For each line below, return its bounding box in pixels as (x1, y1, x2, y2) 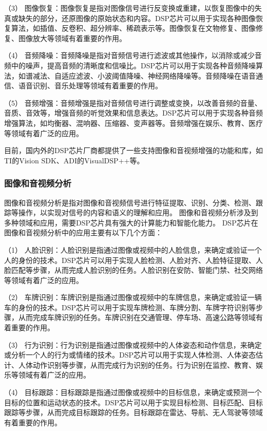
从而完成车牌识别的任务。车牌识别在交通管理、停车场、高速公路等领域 (18, 312, 256, 323)
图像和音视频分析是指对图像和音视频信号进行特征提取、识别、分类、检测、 (4, 197, 256, 208)
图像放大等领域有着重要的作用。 (18, 32, 126, 43)
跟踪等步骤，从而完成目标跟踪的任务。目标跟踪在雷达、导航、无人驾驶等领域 (4, 407, 263, 418)
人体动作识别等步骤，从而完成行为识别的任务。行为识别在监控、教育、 (18, 359, 256, 370)
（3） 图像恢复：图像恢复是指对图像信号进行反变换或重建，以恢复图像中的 (4, 3, 255, 13)
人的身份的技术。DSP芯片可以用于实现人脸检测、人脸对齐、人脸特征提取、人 (4, 254, 263, 265)
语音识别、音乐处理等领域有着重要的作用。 (18, 80, 162, 91)
